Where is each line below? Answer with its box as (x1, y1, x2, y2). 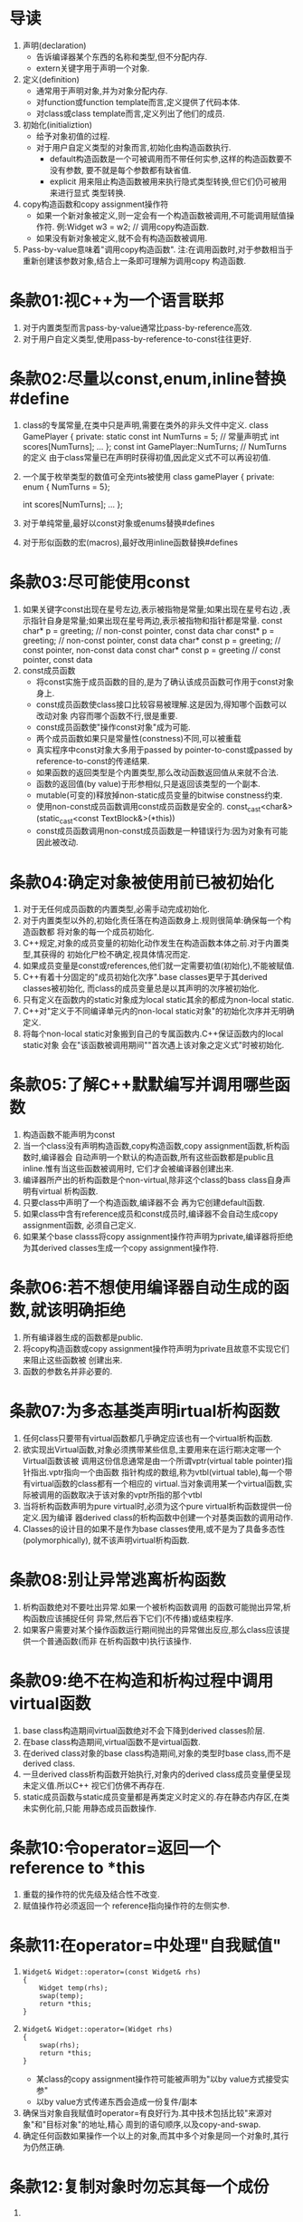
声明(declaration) (22, 40, 87, 51)
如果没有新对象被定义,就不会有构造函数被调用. (35, 232, 208, 243)
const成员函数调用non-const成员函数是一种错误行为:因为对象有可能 (35, 826, 289, 837)
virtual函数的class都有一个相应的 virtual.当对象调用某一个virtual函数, (30, 1479, 285, 1489)
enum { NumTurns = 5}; (22, 481, 110, 492)
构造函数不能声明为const (22, 1130, 116, 1140)
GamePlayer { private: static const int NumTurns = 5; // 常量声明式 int (22, 431, 279, 441)
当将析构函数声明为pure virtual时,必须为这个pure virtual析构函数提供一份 (22, 1501, 292, 1512)
